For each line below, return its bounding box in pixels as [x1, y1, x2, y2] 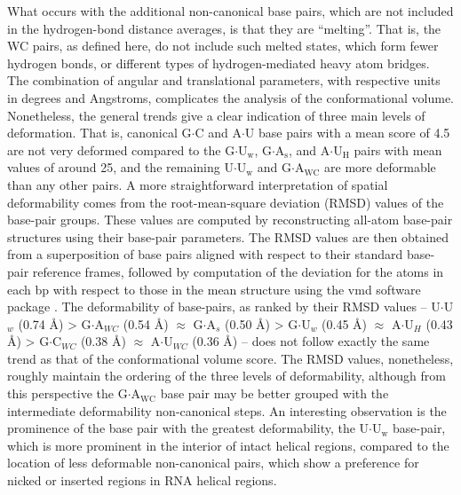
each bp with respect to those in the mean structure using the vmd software [7, 279, 421, 298]
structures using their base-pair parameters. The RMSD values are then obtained [7, 227, 449, 246]
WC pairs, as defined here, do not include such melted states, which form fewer [7, 36, 439, 55]
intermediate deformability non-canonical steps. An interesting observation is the [7, 401, 447, 420]
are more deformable [324, 158, 436, 177]
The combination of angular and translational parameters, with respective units [7, 71, 441, 90]
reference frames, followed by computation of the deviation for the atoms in [32, 262, 444, 280]
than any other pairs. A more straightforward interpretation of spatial [7, 175, 388, 193]
